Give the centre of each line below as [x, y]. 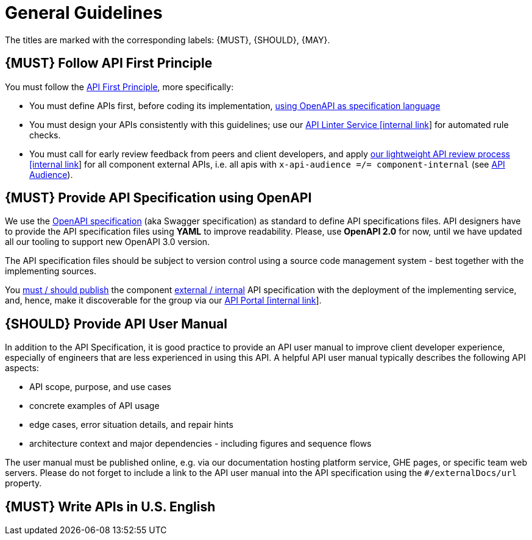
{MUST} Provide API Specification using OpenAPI [158, 198]
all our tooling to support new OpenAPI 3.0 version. [108, 242]
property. [23, 483]
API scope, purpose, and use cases [100, 387]
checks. [45, 135]
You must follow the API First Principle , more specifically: [119, 87]
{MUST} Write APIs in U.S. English [110, 506]
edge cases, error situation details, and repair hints [131, 425]
